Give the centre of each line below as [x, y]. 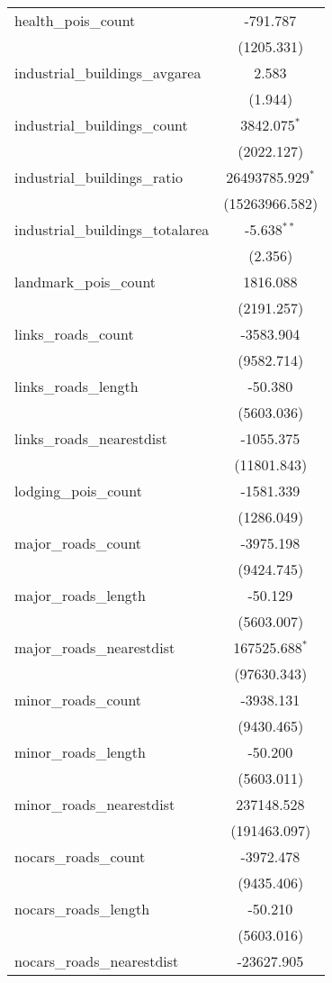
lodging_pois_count [78, 491]
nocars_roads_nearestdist [97, 961]
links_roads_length [76, 386]
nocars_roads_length [82, 909]
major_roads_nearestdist [95, 647]
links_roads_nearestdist [91, 438]
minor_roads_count [78, 700]
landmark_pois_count [85, 282]
